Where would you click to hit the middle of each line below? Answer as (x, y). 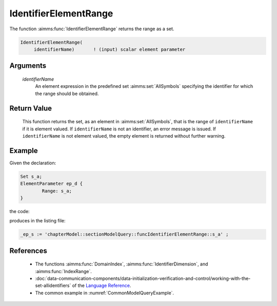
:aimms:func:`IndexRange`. (63, 271)
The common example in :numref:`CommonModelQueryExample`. (105, 293)
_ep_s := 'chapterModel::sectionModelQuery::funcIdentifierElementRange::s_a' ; (124, 234)
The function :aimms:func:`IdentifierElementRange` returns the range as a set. (92, 29)
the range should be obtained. (67, 93)
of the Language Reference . (102, 285)
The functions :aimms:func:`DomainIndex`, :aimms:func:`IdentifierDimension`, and (122, 264)
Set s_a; (31, 176)
